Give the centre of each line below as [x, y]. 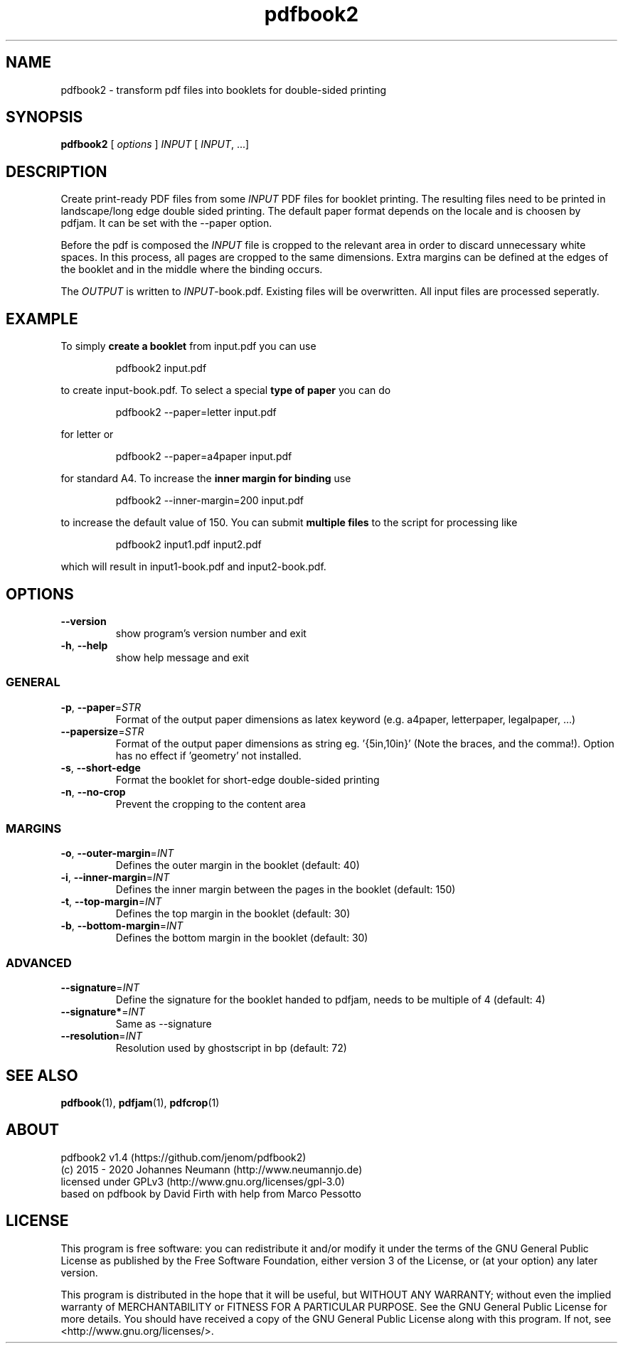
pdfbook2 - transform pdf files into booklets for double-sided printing [224, 90]
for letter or [87, 434]
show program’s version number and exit [211, 633]
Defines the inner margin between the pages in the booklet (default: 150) [286, 890]
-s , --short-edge [101, 767]
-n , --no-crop [93, 791]
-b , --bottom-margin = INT [122, 926]
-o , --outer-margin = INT [117, 853]
